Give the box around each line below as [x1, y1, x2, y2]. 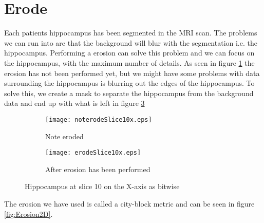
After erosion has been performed [45, 163, 150, 174]
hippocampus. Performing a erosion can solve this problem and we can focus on [4, 47, 255, 58]
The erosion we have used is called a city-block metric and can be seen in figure [4, 198, 255, 209]
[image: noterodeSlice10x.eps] [45, 116, 152, 123]
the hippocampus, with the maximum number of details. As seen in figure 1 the [4, 57, 255, 68]
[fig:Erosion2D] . [4, 208, 53, 219]
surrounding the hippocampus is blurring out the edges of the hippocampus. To [4, 78, 255, 88]
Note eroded [45, 131, 84, 141]
